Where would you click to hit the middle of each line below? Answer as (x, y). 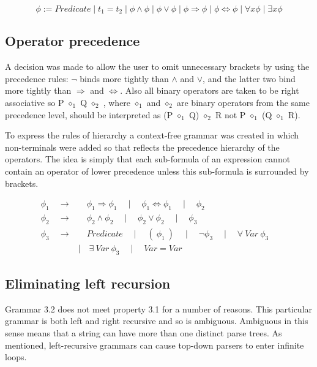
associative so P (35, 102)
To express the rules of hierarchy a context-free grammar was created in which (152, 135)
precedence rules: (37, 78)
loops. (16, 357)
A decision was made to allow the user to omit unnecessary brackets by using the (157, 66)
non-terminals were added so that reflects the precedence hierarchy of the (142, 147)
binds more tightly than (124, 78)
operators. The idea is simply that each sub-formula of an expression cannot (148, 159)
